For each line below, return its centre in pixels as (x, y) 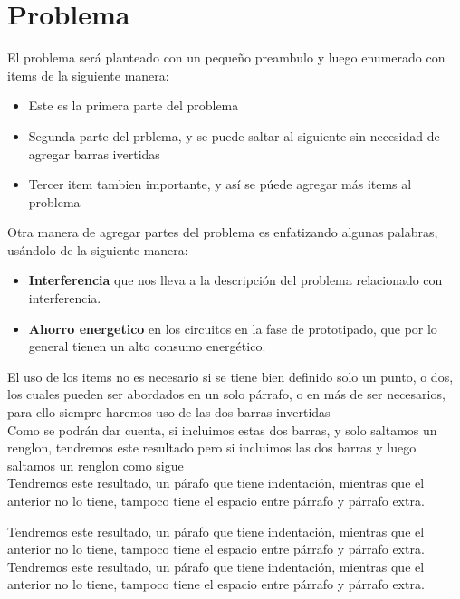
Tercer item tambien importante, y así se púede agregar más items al (220, 184)
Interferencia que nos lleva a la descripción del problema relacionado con (235, 280)
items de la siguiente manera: (88, 75)
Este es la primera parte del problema (134, 105)
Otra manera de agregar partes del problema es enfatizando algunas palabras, (223, 232)
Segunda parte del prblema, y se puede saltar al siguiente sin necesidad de (234, 135)
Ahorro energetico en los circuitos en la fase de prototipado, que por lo (233, 328)
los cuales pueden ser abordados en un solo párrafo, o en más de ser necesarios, (226, 394)
